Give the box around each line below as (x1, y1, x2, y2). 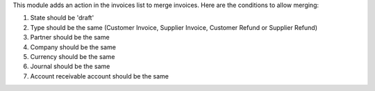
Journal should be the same (30, 63, 110, 71)
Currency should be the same (30, 52, 115, 60)
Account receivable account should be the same (30, 72, 169, 80)
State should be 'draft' (30, 14, 94, 22)
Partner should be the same (30, 33, 110, 42)
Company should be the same (30, 42, 116, 51)
